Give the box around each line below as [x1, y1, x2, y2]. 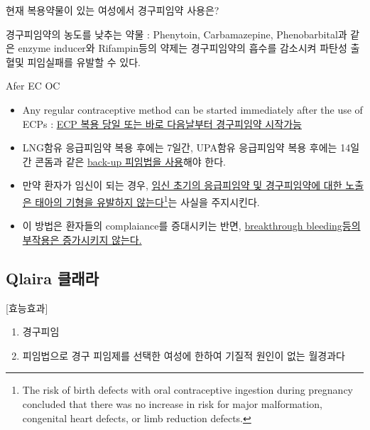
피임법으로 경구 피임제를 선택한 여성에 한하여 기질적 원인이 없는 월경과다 [22, 348, 345, 362]
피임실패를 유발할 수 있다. [27, 54, 141, 69]
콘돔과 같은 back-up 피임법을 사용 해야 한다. [35, 154, 226, 168]
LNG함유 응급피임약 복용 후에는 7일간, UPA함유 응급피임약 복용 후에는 [22, 140, 337, 155]
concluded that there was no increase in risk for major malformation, [22, 396, 322, 411]
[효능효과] [6, 300, 48, 315]
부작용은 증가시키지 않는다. [22, 232, 142, 247]
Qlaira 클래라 [6, 267, 99, 289]
